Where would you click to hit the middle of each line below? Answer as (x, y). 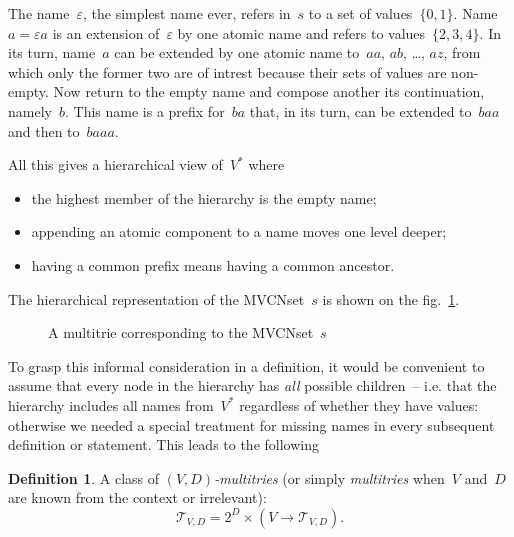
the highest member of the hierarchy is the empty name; (204, 197)
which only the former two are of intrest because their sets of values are (227, 71)
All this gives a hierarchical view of (115, 164)
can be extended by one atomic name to (237, 52)
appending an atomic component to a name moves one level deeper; (239, 231)
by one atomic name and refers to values (301, 32)
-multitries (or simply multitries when (329, 477)
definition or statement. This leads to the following (163, 444)
